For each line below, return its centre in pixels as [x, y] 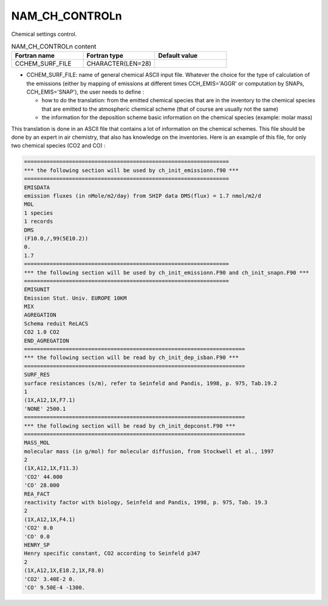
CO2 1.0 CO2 [42, 332]
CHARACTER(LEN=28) [119, 64]
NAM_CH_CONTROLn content [54, 47]
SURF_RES [37, 375]
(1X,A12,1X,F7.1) [50, 400]
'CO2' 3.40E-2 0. [50, 579]
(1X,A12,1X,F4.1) [50, 519]
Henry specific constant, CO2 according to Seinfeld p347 [112, 553]
